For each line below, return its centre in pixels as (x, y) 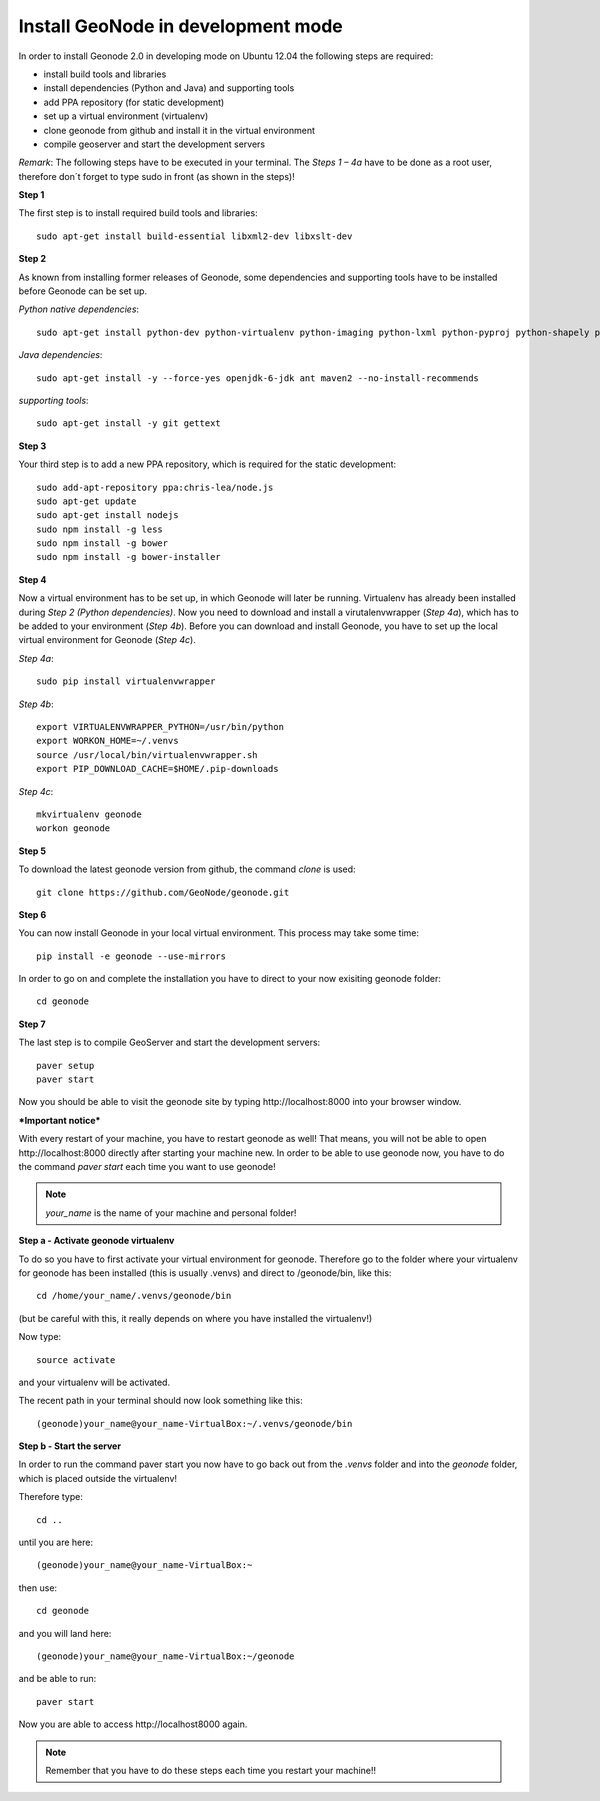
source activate (76, 1359)
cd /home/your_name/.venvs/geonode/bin (134, 1296)
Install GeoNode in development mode (181, 26)
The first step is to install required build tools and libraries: (138, 213)
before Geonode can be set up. (83, 291)
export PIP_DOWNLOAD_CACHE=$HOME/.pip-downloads (157, 769)
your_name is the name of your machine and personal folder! (171, 1212)
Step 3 (32, 446)
